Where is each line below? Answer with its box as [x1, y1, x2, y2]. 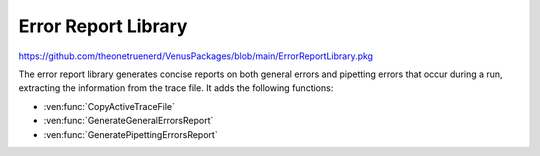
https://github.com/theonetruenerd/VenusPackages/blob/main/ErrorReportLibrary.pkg [18, 50, 374, 62]
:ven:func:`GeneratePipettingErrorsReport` [43, 128, 219, 140]
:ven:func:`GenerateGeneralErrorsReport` [43, 115, 214, 127]
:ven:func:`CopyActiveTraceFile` [43, 100, 175, 112]
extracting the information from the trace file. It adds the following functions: [18, 82, 334, 94]
